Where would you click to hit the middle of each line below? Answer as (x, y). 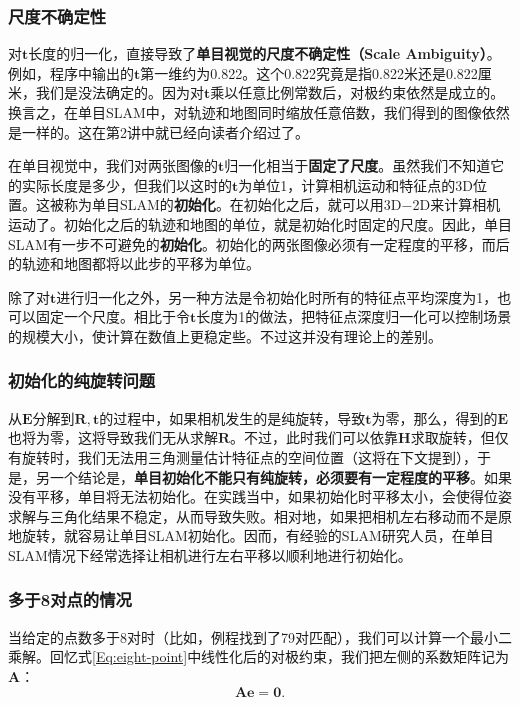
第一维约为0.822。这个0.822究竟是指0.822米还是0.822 (309, 72)
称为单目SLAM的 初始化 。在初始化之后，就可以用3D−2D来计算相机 (282, 204)
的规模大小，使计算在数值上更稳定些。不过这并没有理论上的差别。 (225, 335)
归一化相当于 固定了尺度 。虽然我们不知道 (357, 165)
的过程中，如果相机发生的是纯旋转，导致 (232, 417)
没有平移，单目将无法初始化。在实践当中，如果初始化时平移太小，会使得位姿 (260, 496)
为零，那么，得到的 (434, 417)
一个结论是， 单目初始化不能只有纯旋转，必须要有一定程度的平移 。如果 (280, 476)
